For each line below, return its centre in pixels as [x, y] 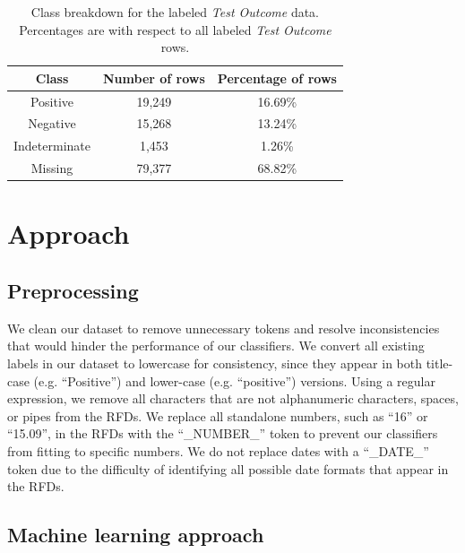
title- [439, 363]
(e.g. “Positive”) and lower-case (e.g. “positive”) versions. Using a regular [234, 380]
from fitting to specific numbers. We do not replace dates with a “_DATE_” [218, 450]
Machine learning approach [136, 535]
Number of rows [154, 78]
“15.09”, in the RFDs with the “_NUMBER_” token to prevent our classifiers [223, 433]
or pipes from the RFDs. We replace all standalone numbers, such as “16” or [218, 415]
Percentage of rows [277, 78]
